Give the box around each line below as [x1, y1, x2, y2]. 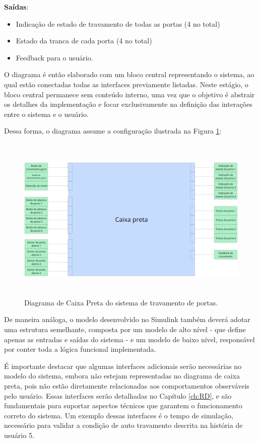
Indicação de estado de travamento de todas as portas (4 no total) [16, 18, 220, 29]
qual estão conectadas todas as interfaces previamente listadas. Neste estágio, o [4, 79, 248, 89]
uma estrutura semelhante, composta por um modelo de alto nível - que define [4, 324, 246, 335]
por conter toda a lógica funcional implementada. [4, 344, 156, 354]
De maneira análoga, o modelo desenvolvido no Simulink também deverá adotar [4, 314, 250, 325]
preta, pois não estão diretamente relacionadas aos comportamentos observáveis [4, 381, 249, 391]
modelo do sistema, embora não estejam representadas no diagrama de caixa [4, 370, 240, 381]
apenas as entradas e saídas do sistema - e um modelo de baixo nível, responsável [4, 334, 255, 344]
